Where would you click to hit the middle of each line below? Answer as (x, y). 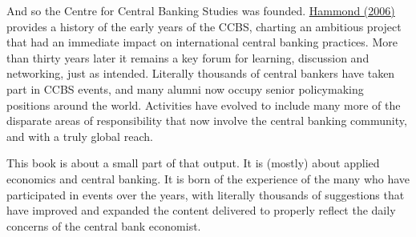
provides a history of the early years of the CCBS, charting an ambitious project (204, 26)
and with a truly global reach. (80, 136)
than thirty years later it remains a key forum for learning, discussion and (188, 57)
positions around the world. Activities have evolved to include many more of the (204, 104)
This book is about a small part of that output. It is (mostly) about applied (193, 163)
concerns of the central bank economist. (104, 225)
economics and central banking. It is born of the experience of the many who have (208, 178)
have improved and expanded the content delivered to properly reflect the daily (201, 210)
